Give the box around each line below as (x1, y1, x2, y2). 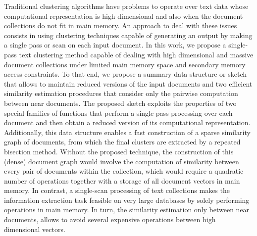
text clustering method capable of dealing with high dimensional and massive (19, 49, 254, 59)
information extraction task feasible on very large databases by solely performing (4, 194, 250, 205)
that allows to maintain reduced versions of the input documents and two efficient (4, 78, 253, 89)
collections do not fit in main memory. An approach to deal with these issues (4, 20, 237, 31)
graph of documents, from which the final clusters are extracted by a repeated (4, 137, 241, 147)
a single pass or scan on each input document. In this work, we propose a (4, 40, 226, 50)
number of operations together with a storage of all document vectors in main (4, 175, 240, 186)
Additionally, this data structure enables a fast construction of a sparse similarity (4, 127, 251, 137)
